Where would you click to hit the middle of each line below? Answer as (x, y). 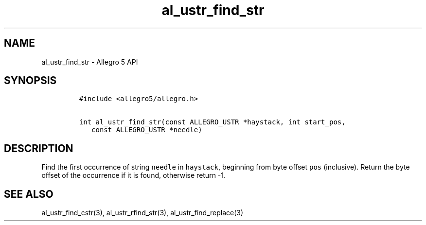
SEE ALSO (29, 194)
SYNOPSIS (30, 81)
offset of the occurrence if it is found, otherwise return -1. (134, 175)
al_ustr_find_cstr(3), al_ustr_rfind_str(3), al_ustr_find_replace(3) (142, 213)
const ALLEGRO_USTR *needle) (147, 130)
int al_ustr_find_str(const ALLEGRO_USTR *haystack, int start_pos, (212, 122)
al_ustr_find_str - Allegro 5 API (90, 62)
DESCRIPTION (39, 148)
